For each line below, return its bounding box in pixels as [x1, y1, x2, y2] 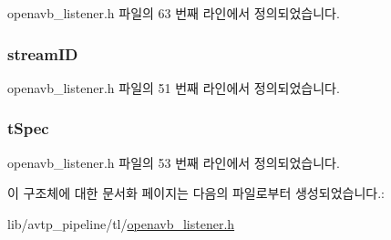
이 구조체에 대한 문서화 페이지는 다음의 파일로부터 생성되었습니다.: [7, 183, 385, 203]
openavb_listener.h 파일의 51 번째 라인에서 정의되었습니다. [7, 78, 340, 97]
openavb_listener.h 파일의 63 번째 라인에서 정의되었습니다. [7, 4, 340, 22]
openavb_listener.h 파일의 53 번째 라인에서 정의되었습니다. [7, 152, 340, 172]
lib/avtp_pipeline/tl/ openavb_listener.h [7, 214, 235, 233]
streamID [7, 42, 78, 65]
